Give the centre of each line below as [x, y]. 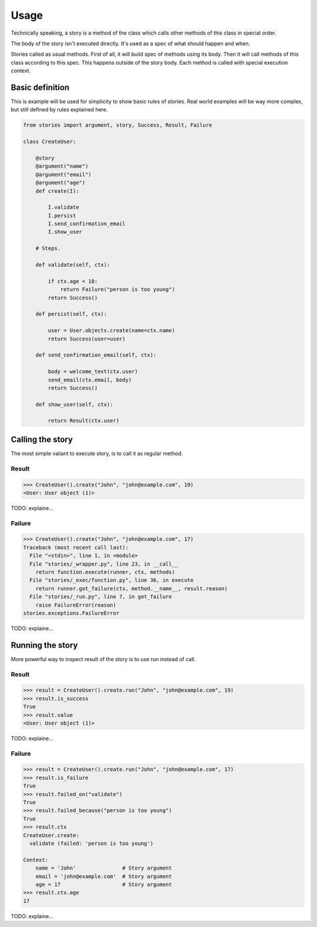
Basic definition [40, 87]
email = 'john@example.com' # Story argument [104, 876]
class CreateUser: [50, 142]
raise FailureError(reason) [76, 605]
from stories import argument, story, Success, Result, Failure [118, 125]
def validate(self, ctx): [73, 265]
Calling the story [42, 439]
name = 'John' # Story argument [104, 868]
